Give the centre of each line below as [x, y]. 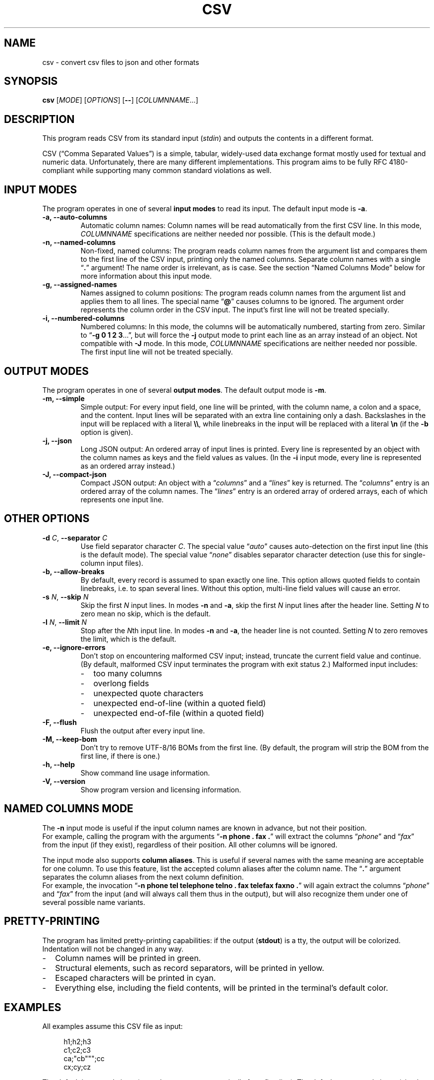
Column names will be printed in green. [128, 958]
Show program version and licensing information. [161, 789]
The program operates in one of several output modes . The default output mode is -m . [184, 390]
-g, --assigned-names [80, 285]
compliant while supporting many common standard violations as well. [157, 171]
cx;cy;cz [77, 1067]
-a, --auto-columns [75, 217]
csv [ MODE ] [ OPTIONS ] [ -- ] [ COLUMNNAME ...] [120, 100]
